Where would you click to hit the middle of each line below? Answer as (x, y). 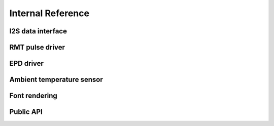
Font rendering (33, 96)
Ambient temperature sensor (56, 80)
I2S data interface (38, 31)
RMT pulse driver (37, 47)
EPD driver (27, 64)
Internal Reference (49, 13)
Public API (26, 112)
